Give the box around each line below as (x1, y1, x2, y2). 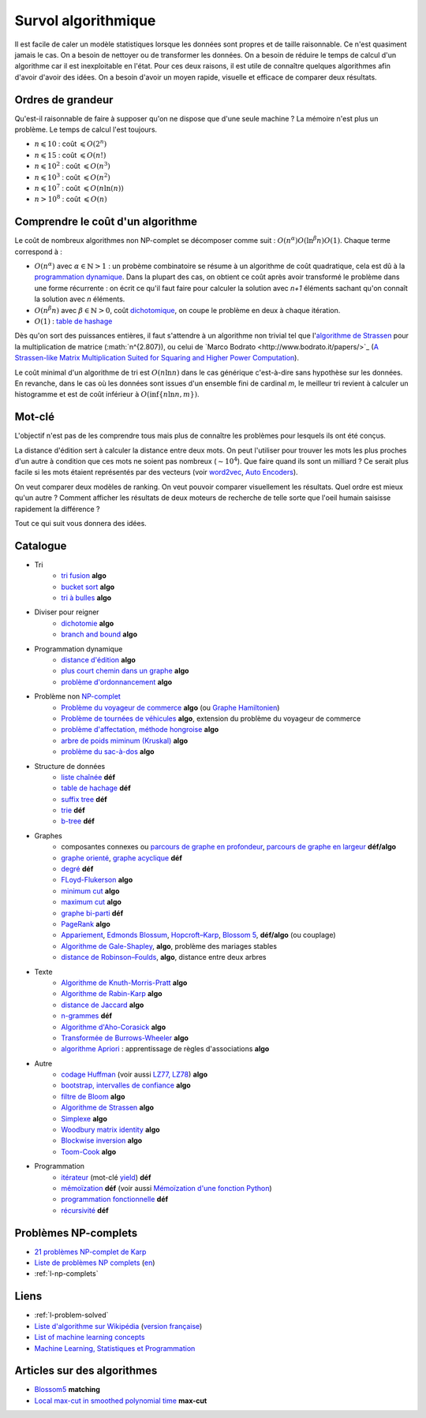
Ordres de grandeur (14, 93, 114, 106)
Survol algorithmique (14, 12, 156, 29)
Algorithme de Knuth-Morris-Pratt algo (61, 978, 188, 987)
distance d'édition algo (61, 655, 136, 665)
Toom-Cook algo (61, 1147, 117, 1156)
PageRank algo (61, 920, 110, 928)
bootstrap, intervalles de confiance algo (61, 1080, 191, 1090)
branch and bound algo (61, 629, 138, 639)
